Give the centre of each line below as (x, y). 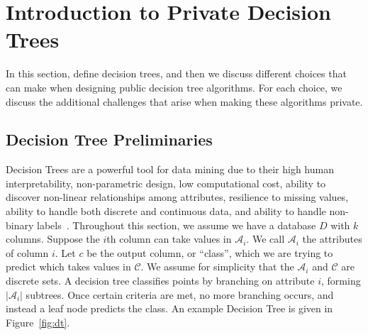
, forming (341, 281)
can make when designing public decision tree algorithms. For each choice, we (174, 87)
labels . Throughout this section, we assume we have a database (177, 225)
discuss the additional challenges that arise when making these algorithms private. (184, 101)
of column (27, 252)
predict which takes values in (68, 267)
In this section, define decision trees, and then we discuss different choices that (176, 73)
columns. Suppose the (53, 239)
